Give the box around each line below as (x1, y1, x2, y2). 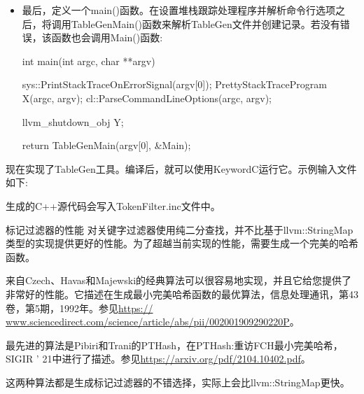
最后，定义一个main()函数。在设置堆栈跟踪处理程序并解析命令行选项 (22, 3, 336, 17)
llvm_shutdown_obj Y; (22, 114, 124, 129)
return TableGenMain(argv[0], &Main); (22, 138, 191, 153)
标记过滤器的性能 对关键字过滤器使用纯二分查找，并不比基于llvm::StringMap (6, 222, 353, 237)
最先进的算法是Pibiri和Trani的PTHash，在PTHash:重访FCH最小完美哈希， (6, 337, 343, 352)
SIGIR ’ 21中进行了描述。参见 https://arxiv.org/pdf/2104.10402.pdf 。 (6, 351, 311, 366)
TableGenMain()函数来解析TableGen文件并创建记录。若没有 (71, 16, 340, 31)
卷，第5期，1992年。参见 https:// (6, 300, 153, 315)
